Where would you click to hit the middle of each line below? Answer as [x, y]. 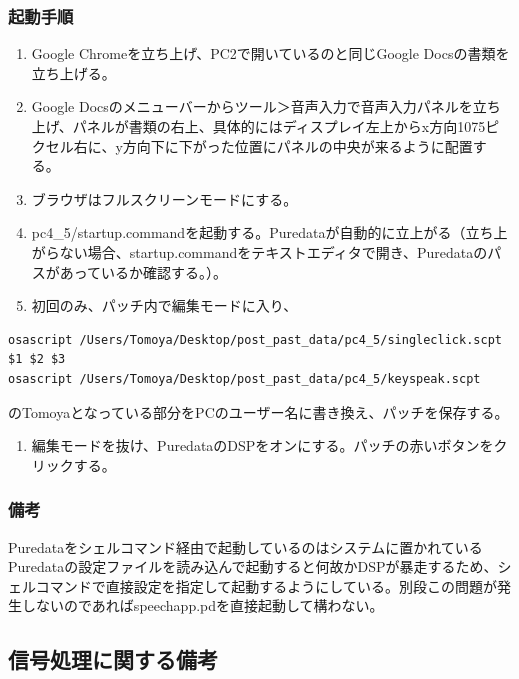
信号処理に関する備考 [113, 659]
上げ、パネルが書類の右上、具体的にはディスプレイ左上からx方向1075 [258, 126]
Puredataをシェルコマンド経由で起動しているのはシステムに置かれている [245, 546]
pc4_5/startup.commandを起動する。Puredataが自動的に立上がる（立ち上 [269, 232]
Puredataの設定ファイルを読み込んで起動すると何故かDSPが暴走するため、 [253, 566]
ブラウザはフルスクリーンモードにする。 [164, 198]
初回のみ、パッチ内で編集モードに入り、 [164, 305]
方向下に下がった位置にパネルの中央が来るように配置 [297, 145]
